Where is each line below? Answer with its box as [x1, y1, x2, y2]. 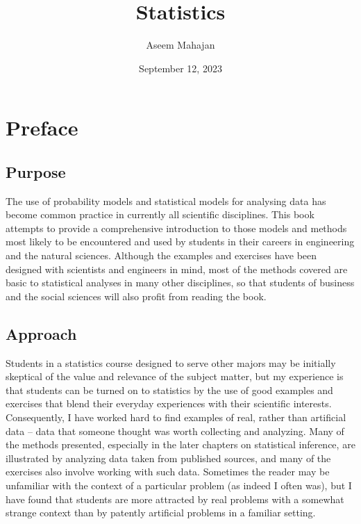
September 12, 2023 [139, 60, 222, 75]
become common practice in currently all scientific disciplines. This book [6, 207, 314, 222]
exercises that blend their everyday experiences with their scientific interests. [6, 396, 332, 411]
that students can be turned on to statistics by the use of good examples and [6, 382, 333, 397]
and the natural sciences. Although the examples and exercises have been [6, 248, 317, 263]
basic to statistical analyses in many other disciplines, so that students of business [6, 275, 355, 290]
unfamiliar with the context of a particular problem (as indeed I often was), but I [6, 478, 352, 492]
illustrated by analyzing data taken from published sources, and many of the [6, 450, 331, 465]
